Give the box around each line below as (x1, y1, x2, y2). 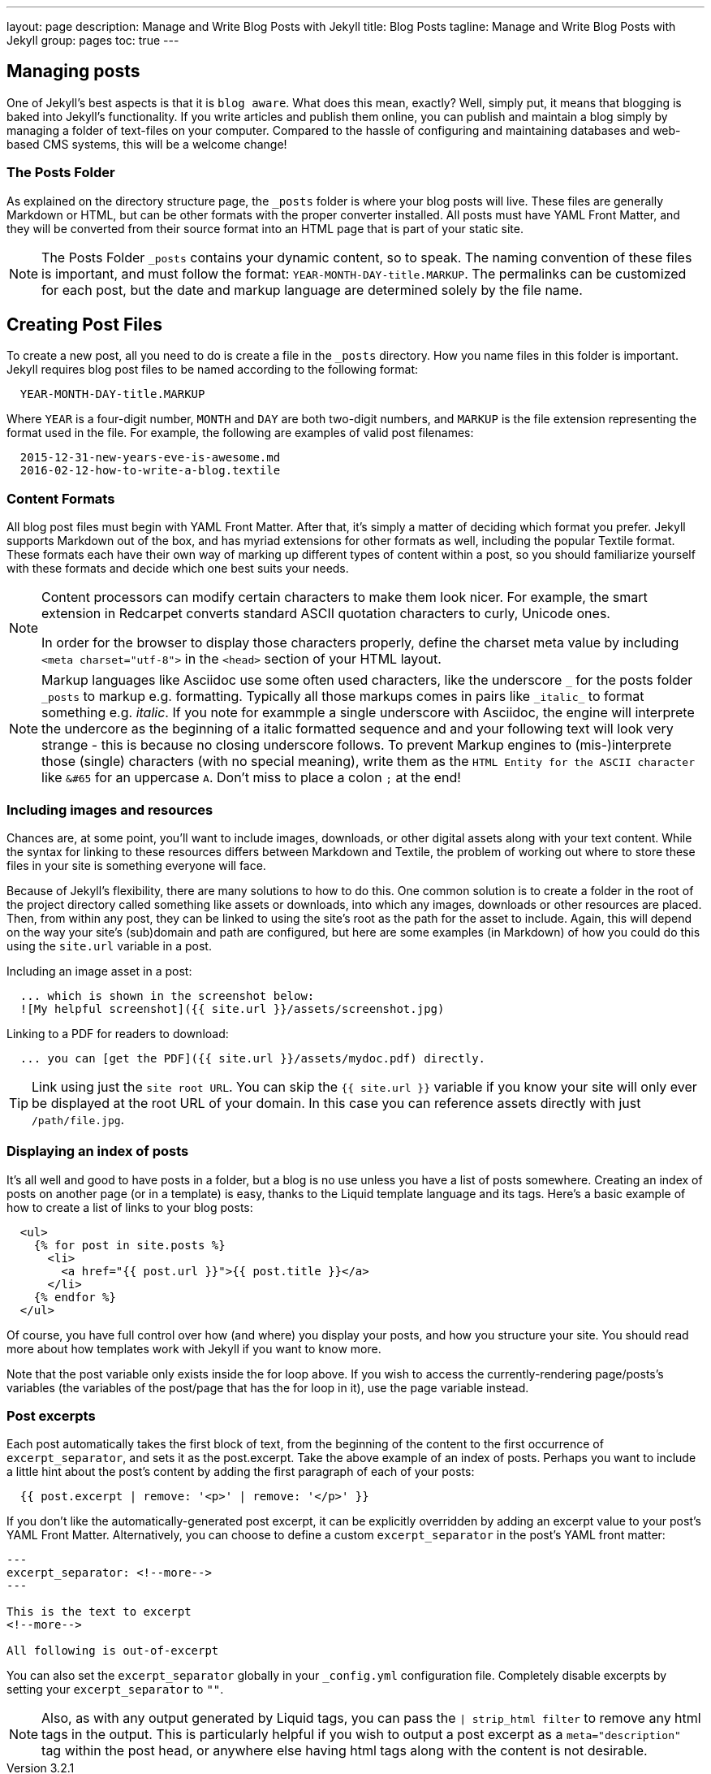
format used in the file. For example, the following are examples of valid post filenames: (6, 426, 474, 440)
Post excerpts (6, 1408, 96, 1425)
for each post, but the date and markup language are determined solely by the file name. (41, 281, 583, 298)
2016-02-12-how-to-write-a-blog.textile (19, 464, 281, 478)
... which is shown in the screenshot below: (19, 989, 315, 1002)
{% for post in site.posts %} (33, 1238, 226, 1252)
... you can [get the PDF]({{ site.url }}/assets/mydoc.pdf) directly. (19, 1051, 486, 1065)
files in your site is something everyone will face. (6, 858, 266, 872)
